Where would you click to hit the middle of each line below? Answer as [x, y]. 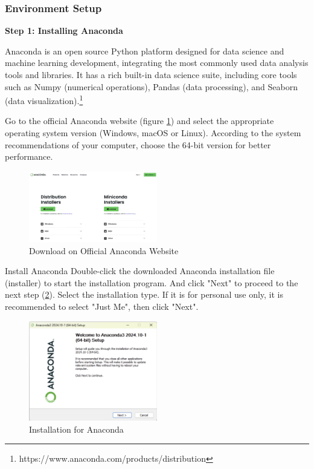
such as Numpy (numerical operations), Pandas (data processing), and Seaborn [152, 86]
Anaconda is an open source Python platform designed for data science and [145, 51]
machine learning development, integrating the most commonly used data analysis [157, 63]
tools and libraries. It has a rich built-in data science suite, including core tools [151, 74]
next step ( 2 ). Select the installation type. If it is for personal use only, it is [144, 294]
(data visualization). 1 [44, 100]
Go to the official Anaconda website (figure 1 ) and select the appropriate [139, 121]
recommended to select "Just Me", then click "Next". [102, 306]
